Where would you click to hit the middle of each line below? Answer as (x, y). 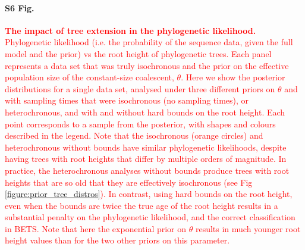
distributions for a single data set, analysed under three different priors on (140, 88)
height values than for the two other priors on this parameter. (117, 240)
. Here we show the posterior (233, 77)
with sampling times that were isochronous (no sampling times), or (127, 100)
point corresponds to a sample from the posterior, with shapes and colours (140, 124)
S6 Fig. (20, 7)
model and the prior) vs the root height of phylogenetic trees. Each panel (138, 53)
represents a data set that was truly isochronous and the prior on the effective (147, 65)
